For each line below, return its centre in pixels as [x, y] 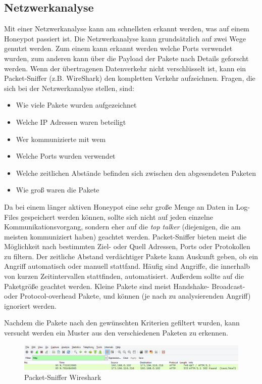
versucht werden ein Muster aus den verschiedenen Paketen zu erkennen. [116, 333]
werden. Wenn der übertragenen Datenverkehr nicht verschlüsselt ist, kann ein [125, 68]
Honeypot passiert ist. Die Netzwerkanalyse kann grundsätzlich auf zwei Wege [125, 38]
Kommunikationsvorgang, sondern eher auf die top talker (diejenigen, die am [122, 227]
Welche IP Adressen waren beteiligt [71, 122]
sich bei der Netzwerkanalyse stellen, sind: [69, 88]
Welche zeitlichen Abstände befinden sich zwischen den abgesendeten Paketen [136, 173]
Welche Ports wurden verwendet [66, 156]
